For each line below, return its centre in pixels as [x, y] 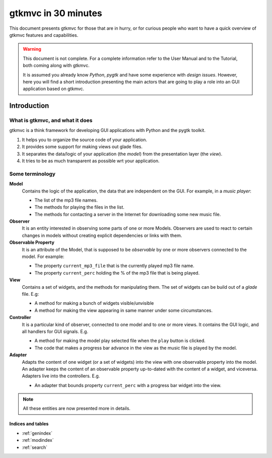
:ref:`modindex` [38, 440]
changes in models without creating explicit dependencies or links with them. [102, 235]
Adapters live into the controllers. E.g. [61, 376]
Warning [32, 49]
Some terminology [32, 174]
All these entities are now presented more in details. [77, 409]
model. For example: [43, 256]
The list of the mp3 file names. [66, 200]
